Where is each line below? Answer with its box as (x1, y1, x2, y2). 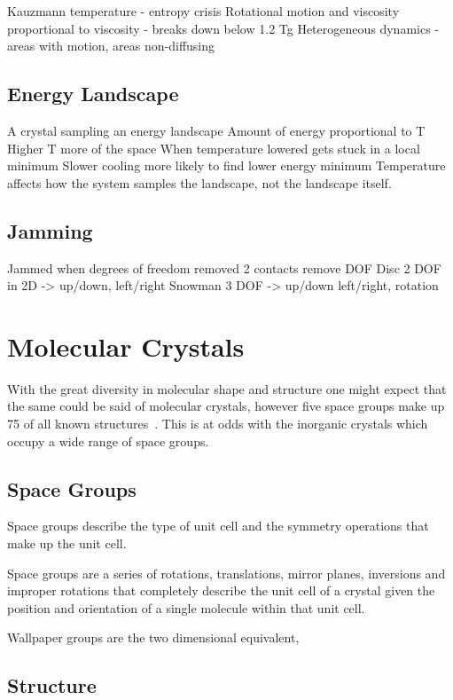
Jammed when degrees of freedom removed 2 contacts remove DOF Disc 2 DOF (7, 258, 441, 277)
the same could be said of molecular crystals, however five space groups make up (7, 397, 445, 415)
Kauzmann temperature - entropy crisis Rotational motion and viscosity (7, 2, 400, 20)
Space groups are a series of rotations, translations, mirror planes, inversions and (7, 563, 446, 582)
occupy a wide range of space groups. (7, 431, 209, 450)
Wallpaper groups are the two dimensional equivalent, (7, 628, 300, 647)
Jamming (7, 216, 93, 244)
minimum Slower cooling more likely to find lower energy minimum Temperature (7, 156, 446, 175)
